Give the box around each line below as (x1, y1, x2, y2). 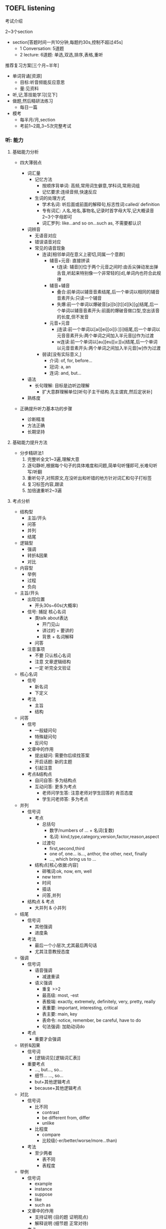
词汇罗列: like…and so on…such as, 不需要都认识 (42, 220, 142, 226)
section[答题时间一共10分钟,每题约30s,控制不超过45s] (12, 39, 123, 45)
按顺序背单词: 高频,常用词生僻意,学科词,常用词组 (42, 182, 140, 189)
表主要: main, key (42, 1011, 78, 1017)
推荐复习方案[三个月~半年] (5, 62, 60, 68)
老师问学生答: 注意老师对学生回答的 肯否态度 (42, 790, 133, 796)
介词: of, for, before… (49, 357, 93, 364)
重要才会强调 (34, 1036, 61, 1042)
